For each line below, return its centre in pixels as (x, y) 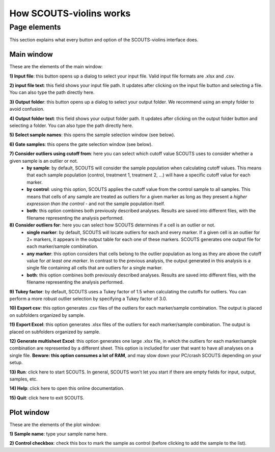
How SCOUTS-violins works (70, 13)
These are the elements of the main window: (56, 67)
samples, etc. (23, 379)
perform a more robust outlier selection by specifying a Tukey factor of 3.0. (88, 299)
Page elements (35, 27)
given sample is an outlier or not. (44, 161)
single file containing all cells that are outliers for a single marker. (95, 268)
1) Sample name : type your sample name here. (59, 434)
